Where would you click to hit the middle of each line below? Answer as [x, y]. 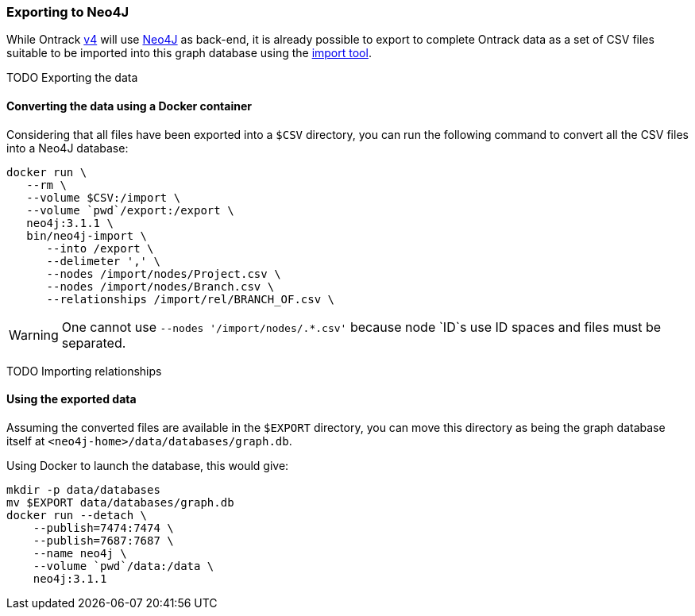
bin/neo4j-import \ [87, 235]
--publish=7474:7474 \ [103, 527]
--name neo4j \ [80, 553]
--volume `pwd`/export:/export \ [130, 210]
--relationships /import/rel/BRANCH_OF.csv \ [191, 299]
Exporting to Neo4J [68, 12]
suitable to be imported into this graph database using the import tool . [189, 53]
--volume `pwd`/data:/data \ [124, 566]
